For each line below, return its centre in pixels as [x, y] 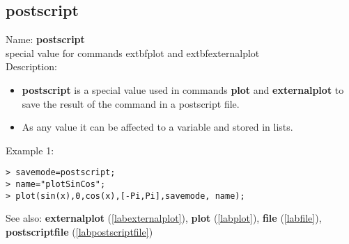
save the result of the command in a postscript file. [131, 103]
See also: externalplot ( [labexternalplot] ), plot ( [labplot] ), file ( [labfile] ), [164, 218]
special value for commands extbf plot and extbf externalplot [133, 52]
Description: [31, 66]
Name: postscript [45, 39]
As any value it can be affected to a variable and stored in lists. [157, 127]
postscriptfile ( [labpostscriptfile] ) [79, 231]
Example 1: [30, 150]
